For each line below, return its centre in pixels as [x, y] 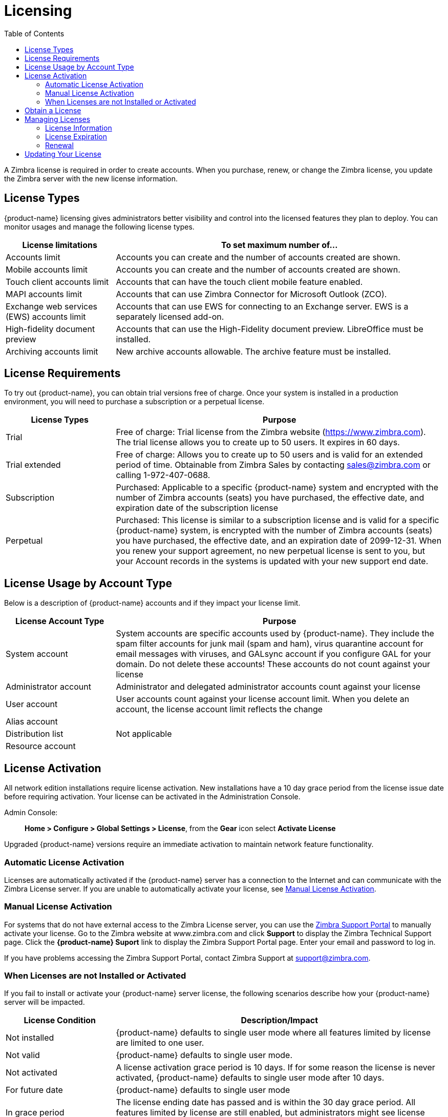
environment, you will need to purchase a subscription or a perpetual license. [134, 402]
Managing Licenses [58, 119]
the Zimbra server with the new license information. [91, 178]
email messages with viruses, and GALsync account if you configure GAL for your [273, 654]
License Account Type [60, 621]
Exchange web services [51, 306]
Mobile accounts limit [47, 269]
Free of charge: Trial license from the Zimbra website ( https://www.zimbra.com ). [271, 432]
